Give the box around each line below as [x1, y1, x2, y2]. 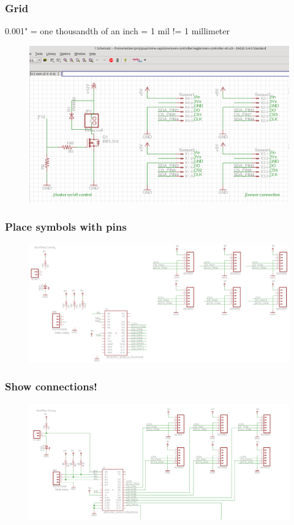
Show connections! [5, 379, 97, 394]
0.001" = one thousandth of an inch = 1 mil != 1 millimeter [5, 24, 230, 37]
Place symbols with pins [5, 219, 127, 234]
